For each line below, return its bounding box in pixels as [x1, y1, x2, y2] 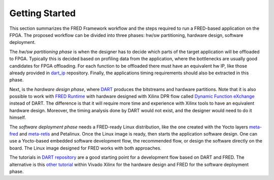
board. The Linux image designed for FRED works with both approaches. [9, 145, 162, 151]
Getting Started [9, 8, 76, 19]
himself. [9, 114, 26, 121]
